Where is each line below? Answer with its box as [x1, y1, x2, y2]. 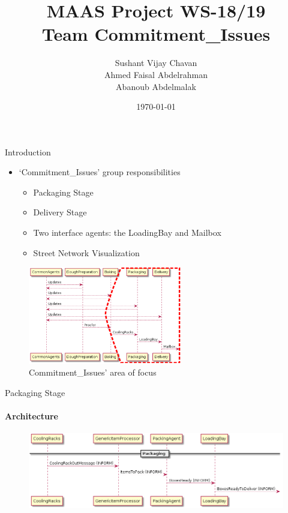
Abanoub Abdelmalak [116, 80, 196, 92]
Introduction [5, 145, 51, 158]
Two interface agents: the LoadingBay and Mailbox [33, 226, 221, 239]
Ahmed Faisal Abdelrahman [104, 68, 208, 80]
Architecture [5, 410, 58, 422]
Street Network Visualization [33, 246, 140, 259]
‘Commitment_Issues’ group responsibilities [19, 166, 181, 178]
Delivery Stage [33, 206, 87, 218]
